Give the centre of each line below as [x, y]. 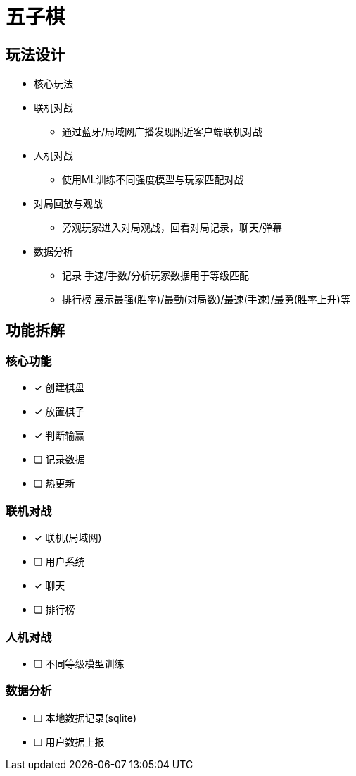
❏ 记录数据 [59, 460]
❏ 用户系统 [59, 562]
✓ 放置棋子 [59, 412]
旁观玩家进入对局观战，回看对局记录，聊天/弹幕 [172, 228]
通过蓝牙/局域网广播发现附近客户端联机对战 [163, 132]
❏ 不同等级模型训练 [79, 663]
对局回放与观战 [68, 204]
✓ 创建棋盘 [59, 388]
